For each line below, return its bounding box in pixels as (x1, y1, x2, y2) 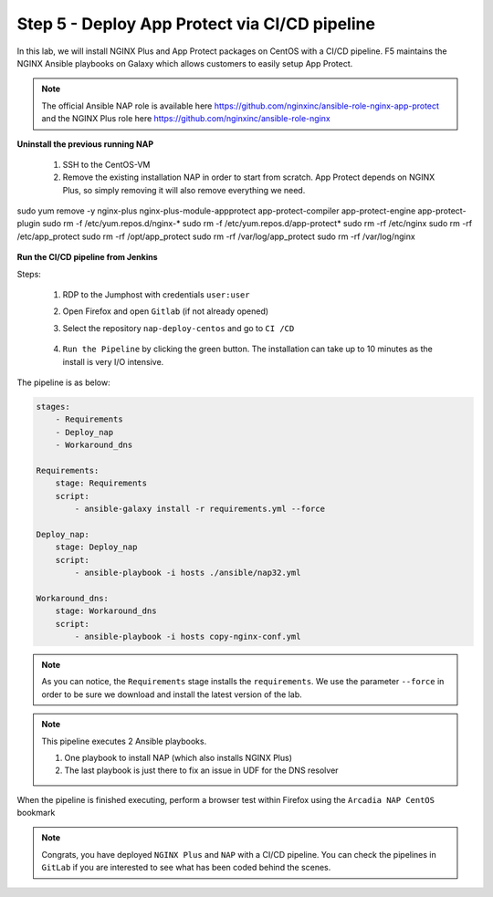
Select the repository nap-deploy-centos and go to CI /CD (62, 322, 295, 333)
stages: (36, 402, 70, 412)
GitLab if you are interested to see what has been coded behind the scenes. (41, 862, 331, 873)
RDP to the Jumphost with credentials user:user (62, 289, 250, 300)
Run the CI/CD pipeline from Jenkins (16, 252, 159, 263)
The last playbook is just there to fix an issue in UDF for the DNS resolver (64, 765, 339, 776)
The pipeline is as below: (16, 377, 110, 388)
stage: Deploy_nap (55, 542, 138, 552)
